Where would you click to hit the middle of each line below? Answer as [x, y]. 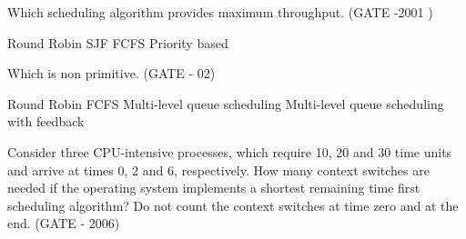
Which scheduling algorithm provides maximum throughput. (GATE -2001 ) [220, 12]
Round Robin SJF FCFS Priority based [118, 42]
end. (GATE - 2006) [64, 223]
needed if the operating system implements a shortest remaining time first [214, 188]
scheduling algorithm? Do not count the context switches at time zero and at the [233, 205]
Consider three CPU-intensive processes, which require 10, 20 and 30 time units [230, 151]
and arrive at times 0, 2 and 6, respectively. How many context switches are [218, 169]
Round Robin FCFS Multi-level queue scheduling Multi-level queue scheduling [226, 103]
